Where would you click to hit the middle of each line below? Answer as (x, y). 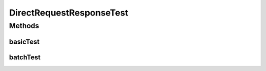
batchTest (25, 57)
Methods (24, 26)
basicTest (24, 42)
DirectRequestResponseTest (69, 13)
